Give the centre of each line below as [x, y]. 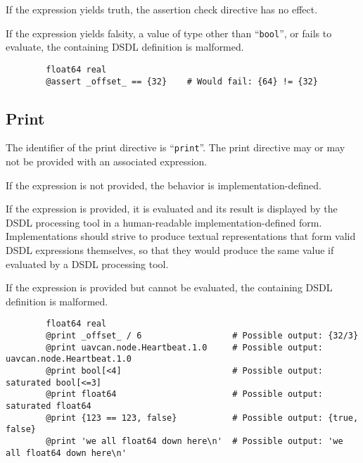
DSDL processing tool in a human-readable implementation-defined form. [164, 222]
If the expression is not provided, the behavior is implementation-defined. [164, 185]
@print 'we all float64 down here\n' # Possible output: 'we [195, 441]
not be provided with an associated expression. [107, 161]
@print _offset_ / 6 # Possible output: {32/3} [202, 336]
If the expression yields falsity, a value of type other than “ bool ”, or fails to [169, 33]
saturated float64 [49, 406]
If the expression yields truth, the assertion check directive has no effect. [162, 9]
